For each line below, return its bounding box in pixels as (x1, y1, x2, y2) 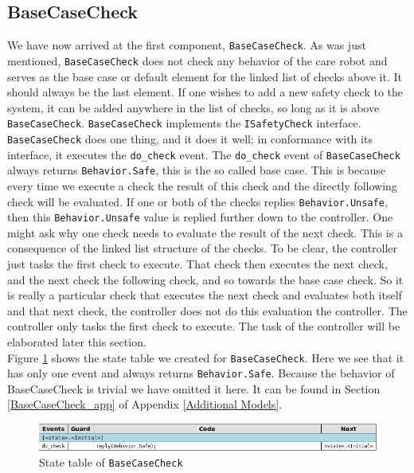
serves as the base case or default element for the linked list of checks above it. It (7, 68, 403, 84)
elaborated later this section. (7, 333, 146, 350)
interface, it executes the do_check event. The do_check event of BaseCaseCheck (7, 146, 400, 162)
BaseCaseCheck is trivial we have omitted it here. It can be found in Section (7, 380, 381, 397)
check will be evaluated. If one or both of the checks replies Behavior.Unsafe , (7, 193, 388, 209)
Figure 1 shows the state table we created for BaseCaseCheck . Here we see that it (7, 349, 404, 365)
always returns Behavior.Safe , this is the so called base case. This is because (7, 162, 385, 178)
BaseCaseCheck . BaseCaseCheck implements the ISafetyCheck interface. (7, 115, 361, 131)
